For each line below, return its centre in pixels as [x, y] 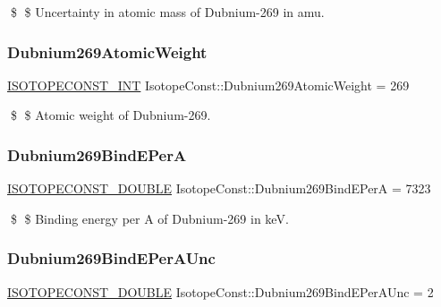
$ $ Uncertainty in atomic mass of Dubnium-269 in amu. [167, 12]
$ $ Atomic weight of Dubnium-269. [110, 115]
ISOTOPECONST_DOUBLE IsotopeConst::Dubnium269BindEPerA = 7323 [219, 188]
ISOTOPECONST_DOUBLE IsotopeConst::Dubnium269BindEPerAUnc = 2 [220, 291]
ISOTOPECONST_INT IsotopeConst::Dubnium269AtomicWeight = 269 [208, 85]
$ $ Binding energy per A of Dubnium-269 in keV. [149, 218]
